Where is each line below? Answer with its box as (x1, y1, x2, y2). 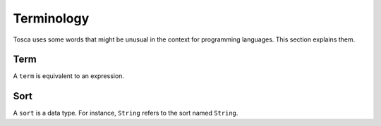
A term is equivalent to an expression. (13, 72, 125, 80)
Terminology (13, 11, 90, 26)
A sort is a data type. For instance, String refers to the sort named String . (13, 109, 238, 118)
